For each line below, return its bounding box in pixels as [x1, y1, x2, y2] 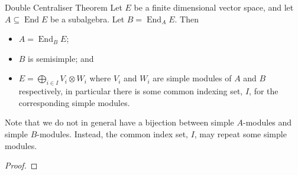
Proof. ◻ [5, 159, 38, 171]
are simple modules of [153, 72, 232, 84]
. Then [174, 12, 199, 25]
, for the [249, 85, 278, 97]
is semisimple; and [28, 52, 94, 64]
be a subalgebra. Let [50, 12, 125, 25]
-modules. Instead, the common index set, [37, 127, 188, 140]
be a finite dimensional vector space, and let [134, 1, 294, 13]
